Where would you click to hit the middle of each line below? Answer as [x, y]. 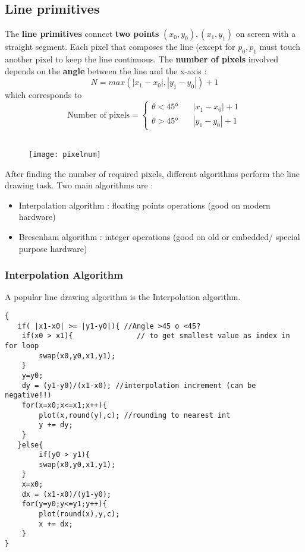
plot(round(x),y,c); [79, 514]
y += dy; [56, 425]
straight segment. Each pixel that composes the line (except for [120, 47]
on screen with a [266, 34]
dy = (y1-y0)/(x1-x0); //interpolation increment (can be [139, 385]
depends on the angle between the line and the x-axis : [106, 70]
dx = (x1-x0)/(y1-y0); [66, 494]
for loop [22, 346]
